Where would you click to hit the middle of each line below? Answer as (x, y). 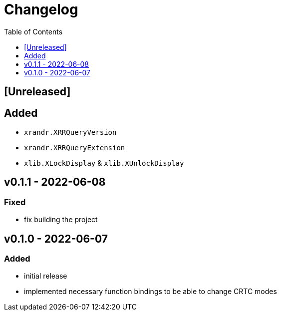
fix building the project (61, 220)
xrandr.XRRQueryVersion (70, 133)
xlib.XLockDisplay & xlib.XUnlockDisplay (104, 163)
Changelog (41, 9)
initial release (46, 276)
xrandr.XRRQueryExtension (75, 148)
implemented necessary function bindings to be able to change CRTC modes (150, 292)
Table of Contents (33, 31)
